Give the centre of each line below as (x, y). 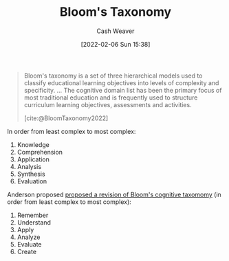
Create (26, 251)
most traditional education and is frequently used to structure (111, 98)
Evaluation (32, 181)
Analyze (29, 237)
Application (33, 159)
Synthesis (31, 174)
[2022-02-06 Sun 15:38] (116, 44)
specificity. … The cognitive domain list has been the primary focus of (123, 90)
